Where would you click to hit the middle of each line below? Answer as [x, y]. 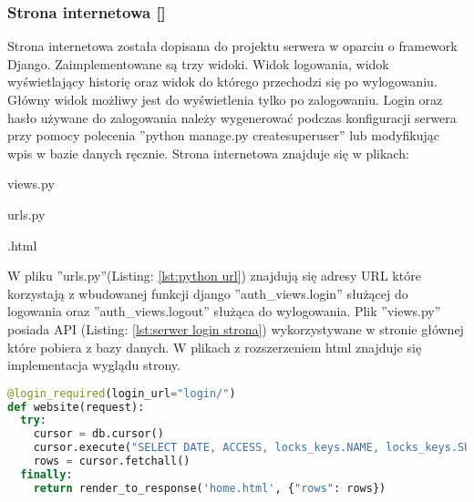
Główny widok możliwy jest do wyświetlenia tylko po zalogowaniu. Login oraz [225, 99]
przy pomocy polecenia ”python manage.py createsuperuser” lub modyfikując [224, 135]
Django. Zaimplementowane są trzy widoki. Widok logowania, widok [198, 63]
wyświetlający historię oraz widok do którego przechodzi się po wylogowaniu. [222, 82]
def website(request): [76, 407]
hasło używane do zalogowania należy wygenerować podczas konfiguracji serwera [232, 117]
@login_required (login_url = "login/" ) [122, 393]
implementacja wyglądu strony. [94, 365]
